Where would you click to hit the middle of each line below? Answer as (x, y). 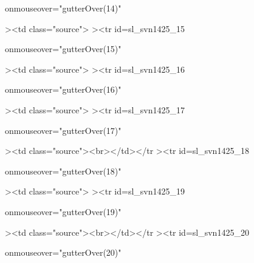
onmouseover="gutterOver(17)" (63, 130)
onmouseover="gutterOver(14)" (63, 8)
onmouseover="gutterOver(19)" (63, 211)
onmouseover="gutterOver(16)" (63, 89)
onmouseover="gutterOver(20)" (63, 252)
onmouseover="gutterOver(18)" (63, 171)
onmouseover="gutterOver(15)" (63, 49)
